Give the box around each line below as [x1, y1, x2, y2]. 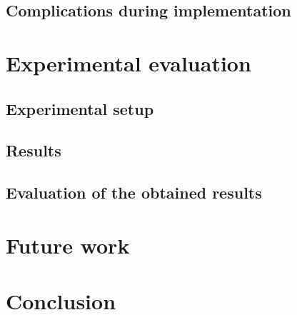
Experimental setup [6, 97, 154, 119]
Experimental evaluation [6, 48, 251, 77]
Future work [6, 230, 130, 259]
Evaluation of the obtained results [6, 181, 262, 204]
